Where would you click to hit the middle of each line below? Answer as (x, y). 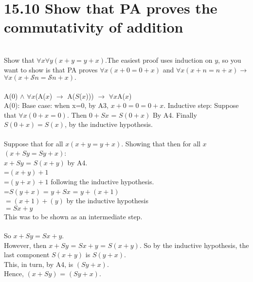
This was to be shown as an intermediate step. (73, 216)
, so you (230, 60)
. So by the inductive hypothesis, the (194, 245)
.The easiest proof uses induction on (159, 60)
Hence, (14, 273)
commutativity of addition (94, 27)
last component (27, 255)
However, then (25, 245)
